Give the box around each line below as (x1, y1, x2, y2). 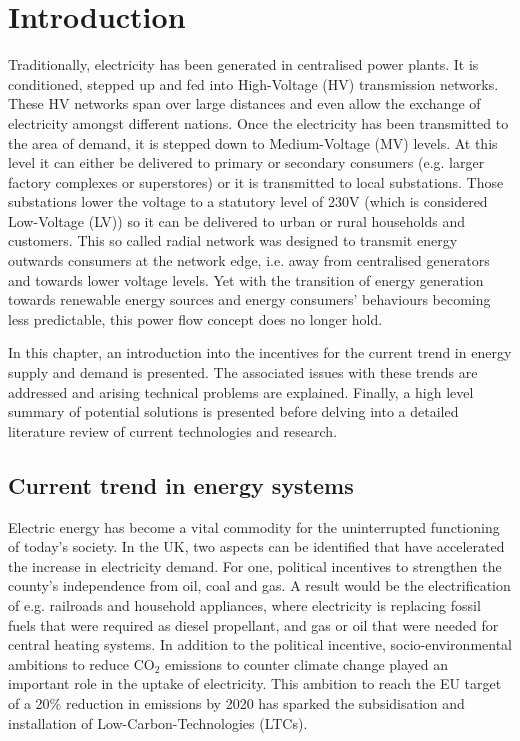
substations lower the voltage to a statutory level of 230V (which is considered (8, 191, 488, 212)
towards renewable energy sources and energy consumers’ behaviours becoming (8, 289, 491, 310)
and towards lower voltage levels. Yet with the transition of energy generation (8, 269, 484, 290)
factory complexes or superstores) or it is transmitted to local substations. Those (8, 171, 504, 192)
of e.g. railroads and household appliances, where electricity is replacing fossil (8, 594, 481, 615)
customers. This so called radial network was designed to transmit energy (8, 230, 458, 251)
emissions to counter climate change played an (165, 653, 449, 674)
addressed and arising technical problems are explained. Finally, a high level (8, 381, 474, 402)
